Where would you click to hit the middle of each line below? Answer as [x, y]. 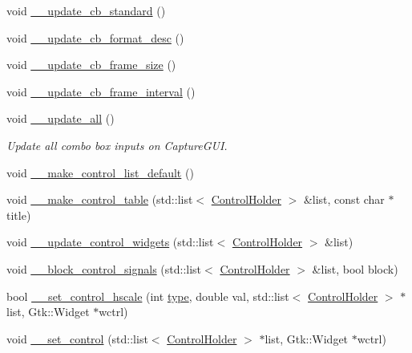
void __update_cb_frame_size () [91, 65]
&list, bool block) [355, 268]
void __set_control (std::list [77, 338]
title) [19, 215]
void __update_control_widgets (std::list [110, 242]
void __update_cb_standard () [86, 10]
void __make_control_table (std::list [100, 199]
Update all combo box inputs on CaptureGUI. [117, 145]
